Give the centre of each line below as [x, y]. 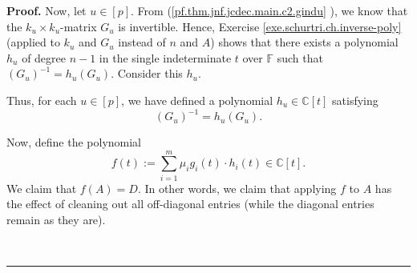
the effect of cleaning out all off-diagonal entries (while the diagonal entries [190, 204]
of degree [44, 57]
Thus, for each [42, 100]
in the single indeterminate [165, 57]
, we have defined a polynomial [197, 100]
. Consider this [147, 73]
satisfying [355, 100]
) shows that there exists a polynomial [304, 42]
